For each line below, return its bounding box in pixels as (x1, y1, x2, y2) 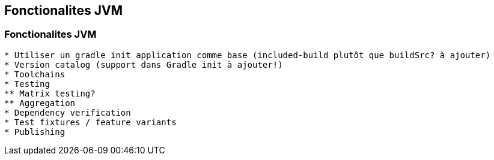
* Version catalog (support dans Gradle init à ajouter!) (4, 59, 283, 70)
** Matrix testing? (4, 88, 96, 98)
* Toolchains (4, 69, 66, 79)
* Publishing (4, 126, 66, 137)
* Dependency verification (4, 107, 131, 117)
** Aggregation (4, 98, 76, 108)
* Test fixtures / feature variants (4, 117, 177, 127)
